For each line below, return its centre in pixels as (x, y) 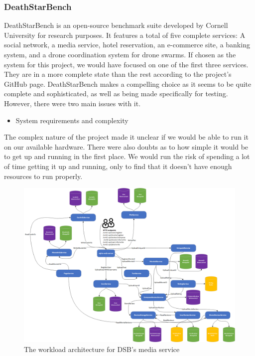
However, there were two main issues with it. (72, 103)
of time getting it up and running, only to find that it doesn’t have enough (118, 166)
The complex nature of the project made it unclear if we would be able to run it (126, 137)
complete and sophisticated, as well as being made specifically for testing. (116, 93)
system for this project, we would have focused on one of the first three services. (126, 64)
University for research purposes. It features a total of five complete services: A (125, 35)
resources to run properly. (43, 176)
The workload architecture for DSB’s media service (102, 349)
